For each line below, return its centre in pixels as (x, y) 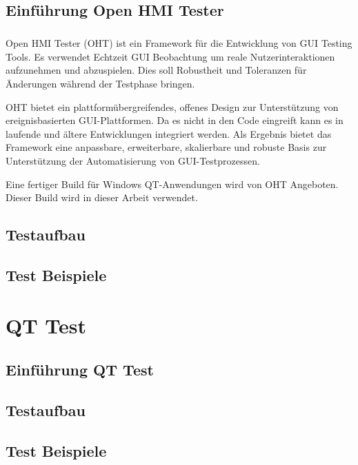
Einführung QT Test (80, 370)
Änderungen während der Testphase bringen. (100, 83)
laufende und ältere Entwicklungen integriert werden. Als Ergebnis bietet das (169, 133)
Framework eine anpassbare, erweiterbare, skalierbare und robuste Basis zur (166, 147)
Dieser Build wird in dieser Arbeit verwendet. (102, 197)
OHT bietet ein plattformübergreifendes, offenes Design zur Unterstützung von (172, 106)
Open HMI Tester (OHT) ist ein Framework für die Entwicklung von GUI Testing (179, 43)
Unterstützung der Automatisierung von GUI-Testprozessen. (133, 160)
